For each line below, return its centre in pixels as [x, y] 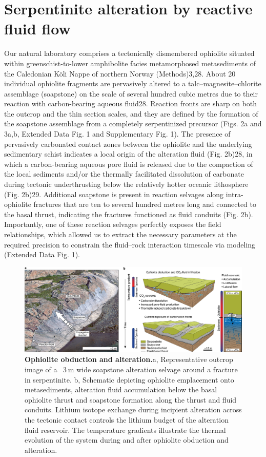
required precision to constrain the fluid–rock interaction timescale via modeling [130, 244]
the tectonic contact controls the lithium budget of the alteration [127, 419]
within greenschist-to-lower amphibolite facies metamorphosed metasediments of [130, 63]
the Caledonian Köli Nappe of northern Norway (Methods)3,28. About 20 [120, 73]
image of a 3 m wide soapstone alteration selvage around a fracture [131, 369]
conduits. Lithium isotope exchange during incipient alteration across [133, 410]
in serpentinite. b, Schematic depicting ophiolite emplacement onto [129, 379]
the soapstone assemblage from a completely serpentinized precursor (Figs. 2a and [133, 123]
